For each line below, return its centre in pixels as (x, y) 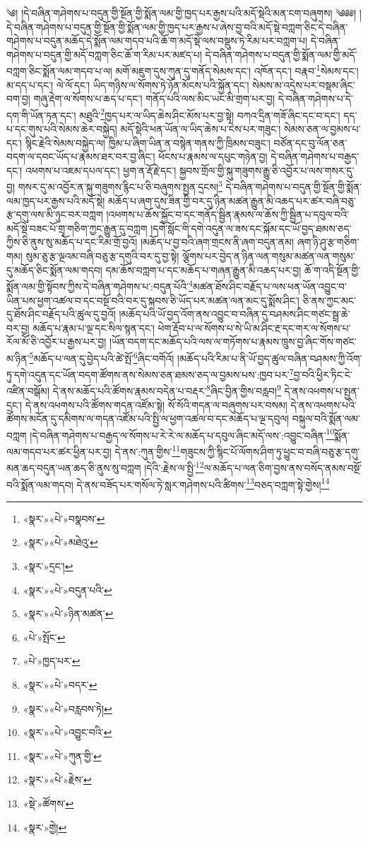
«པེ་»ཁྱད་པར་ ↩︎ (52, 661)
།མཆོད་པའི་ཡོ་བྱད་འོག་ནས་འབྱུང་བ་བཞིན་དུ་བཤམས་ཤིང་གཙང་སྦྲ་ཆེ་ (235, 314)
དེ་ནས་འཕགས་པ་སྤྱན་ (322, 391)
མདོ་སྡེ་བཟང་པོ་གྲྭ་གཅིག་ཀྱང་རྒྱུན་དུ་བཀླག (77, 228)
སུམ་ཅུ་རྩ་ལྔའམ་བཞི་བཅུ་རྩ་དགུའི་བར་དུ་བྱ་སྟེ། (102, 256)
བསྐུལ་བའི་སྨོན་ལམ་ (326, 419)
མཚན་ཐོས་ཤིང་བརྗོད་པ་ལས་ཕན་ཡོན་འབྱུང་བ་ (270, 286)
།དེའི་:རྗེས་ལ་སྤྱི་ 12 (174, 467)
